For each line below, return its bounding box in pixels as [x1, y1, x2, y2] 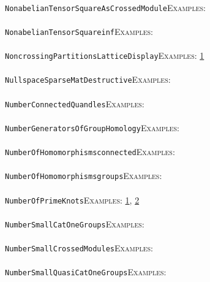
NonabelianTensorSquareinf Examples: [5, 25, 154, 37]
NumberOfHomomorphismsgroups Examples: [5, 169, 162, 182]
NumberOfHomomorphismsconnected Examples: [5, 145, 175, 158]
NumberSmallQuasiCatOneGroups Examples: [5, 265, 167, 278]
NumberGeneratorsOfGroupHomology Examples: [5, 121, 179, 134]
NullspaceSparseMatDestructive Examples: [5, 73, 171, 86]
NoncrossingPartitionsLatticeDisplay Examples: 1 [5, 49, 204, 62]
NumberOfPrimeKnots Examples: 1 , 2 [5, 193, 140, 206]
